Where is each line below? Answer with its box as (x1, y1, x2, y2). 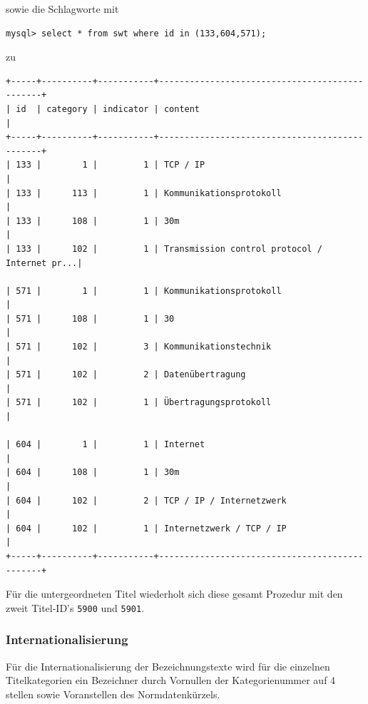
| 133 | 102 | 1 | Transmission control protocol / (6, 243, 322, 254)
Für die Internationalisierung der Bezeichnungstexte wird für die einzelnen (6, 658, 330, 673)
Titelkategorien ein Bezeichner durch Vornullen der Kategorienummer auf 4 (6, 673, 336, 688)
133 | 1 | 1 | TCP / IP (16, 160, 205, 170)
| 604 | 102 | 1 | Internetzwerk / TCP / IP (6, 523, 287, 534)
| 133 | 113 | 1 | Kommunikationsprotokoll (6, 188, 282, 198)
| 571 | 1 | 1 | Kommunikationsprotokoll (6, 285, 282, 296)
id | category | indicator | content (16, 103, 200, 114)
